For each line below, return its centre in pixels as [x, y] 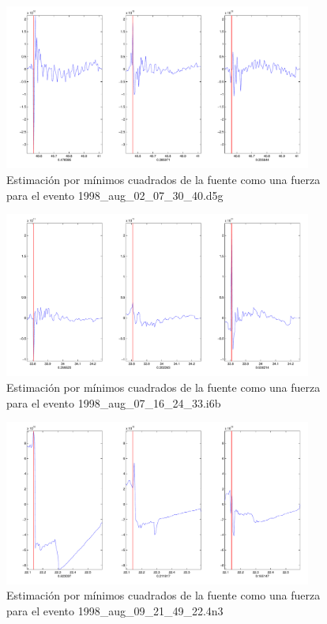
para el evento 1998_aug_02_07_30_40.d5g [115, 195]
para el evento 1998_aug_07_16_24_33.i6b [114, 402]
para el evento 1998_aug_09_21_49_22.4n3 [115, 610]
